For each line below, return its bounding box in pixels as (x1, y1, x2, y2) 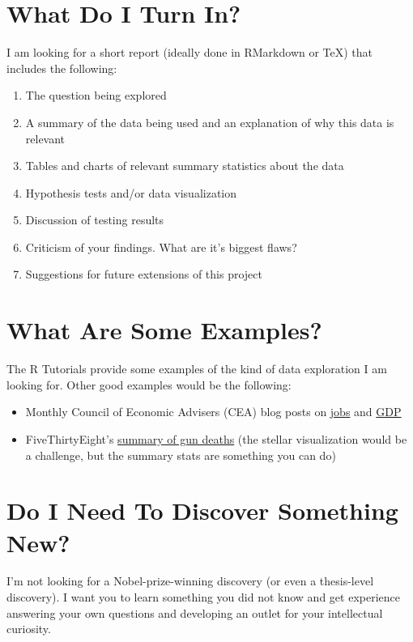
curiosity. (6, 620, 51, 637)
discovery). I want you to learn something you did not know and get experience (6, 589, 400, 606)
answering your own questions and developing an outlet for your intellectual (6, 604, 383, 621)
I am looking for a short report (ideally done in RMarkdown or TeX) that (6, 44, 373, 61)
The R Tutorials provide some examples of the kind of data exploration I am (6, 360, 387, 377)
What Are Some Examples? (6, 313, 322, 347)
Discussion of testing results (25, 211, 164, 228)
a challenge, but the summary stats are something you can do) (25, 446, 336, 463)
